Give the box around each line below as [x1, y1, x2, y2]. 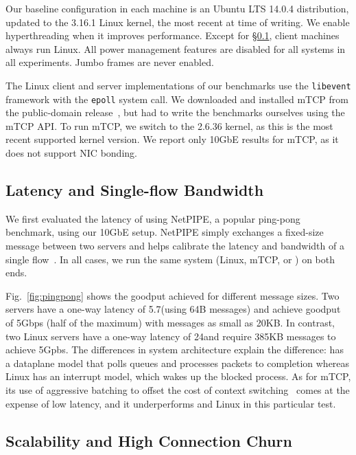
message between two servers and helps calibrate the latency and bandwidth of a [5, 238, 344, 253]
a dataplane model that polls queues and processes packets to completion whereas [5, 355, 350, 370]
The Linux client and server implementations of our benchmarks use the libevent [5, 78, 351, 92]
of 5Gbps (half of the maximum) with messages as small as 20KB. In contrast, [5, 315, 335, 330]
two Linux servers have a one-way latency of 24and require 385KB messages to [5, 329, 336, 343]
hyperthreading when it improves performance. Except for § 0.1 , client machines [5, 28, 340, 43]
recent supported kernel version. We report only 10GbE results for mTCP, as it [5, 132, 339, 146]
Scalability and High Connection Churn [5, 430, 292, 451]
